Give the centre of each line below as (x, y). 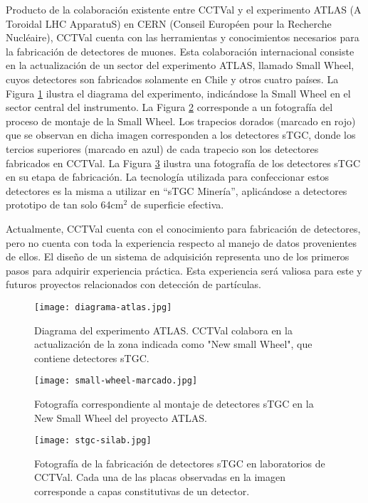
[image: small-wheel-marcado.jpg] (116, 381)
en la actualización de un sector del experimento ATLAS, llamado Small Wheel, (180, 65)
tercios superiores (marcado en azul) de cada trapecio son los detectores (162, 148)
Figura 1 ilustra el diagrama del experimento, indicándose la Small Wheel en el (178, 93)
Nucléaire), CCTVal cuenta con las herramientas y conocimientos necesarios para (183, 37)
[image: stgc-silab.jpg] (93, 441)
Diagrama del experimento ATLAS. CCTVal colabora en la (163, 330)
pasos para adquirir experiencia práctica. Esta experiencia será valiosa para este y (184, 270)
